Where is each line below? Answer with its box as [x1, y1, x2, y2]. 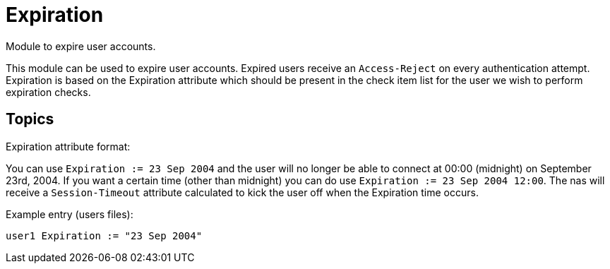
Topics [6, 110, 54, 128]
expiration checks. [6, 85, 91, 98]
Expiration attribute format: [6, 140, 131, 153]
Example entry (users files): [6, 208, 133, 220]
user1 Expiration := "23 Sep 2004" [6, 229, 203, 241]
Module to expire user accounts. [6, 40, 156, 52]
